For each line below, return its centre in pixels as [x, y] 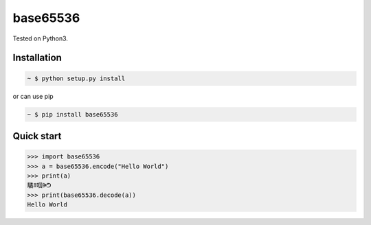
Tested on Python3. [41, 38]
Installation [37, 58]
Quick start [37, 136]
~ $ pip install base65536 [72, 114]
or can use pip [33, 96]
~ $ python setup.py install [76, 78]
